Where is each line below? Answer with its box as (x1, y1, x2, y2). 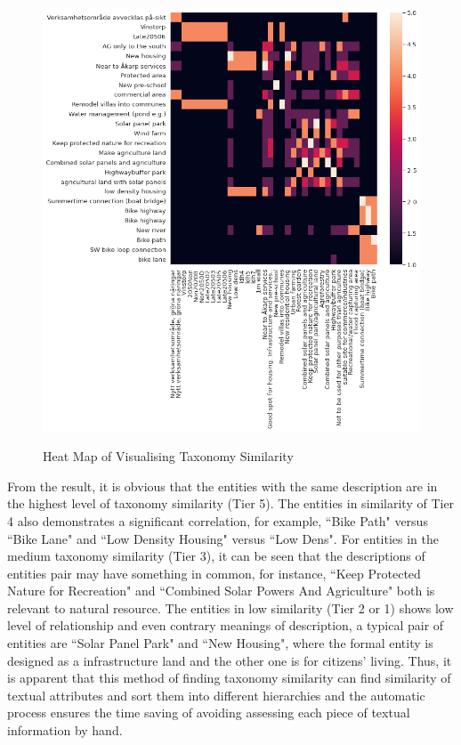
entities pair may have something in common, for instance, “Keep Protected (7, 563, 421, 582)
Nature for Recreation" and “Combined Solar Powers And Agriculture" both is (7, 581, 435, 600)
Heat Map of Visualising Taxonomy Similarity (43, 447, 294, 466)
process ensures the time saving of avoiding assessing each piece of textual (7, 703, 410, 722)
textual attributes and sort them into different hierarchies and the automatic (7, 685, 425, 704)
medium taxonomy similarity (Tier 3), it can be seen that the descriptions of (7, 547, 425, 565)
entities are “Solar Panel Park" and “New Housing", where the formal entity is (7, 634, 433, 652)
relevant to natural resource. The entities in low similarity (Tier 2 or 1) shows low (7, 598, 454, 617)
